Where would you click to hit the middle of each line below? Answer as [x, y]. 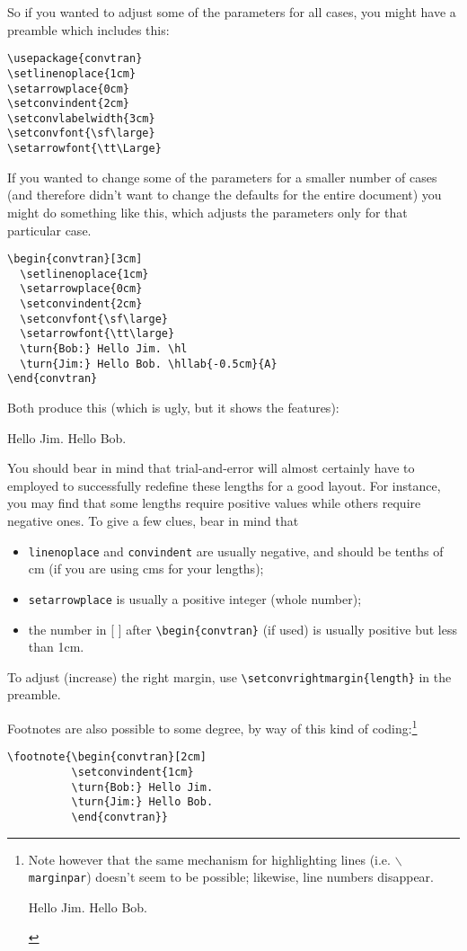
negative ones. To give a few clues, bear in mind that [153, 521]
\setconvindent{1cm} [132, 772]
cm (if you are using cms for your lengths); [146, 569]
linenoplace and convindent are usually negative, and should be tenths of [236, 551]
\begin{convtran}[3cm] [75, 259]
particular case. [49, 230]
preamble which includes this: [88, 29]
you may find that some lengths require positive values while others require [214, 503]
